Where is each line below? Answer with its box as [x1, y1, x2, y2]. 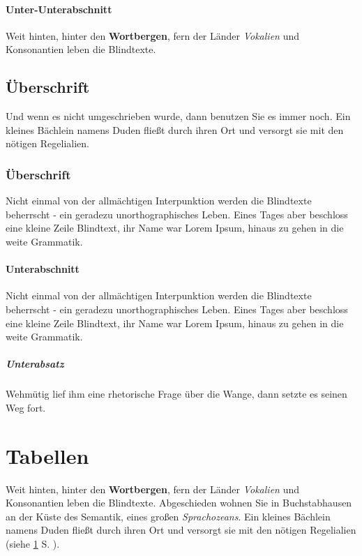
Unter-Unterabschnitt [6, 1, 112, 16]
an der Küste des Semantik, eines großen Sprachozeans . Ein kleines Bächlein [6, 509, 331, 523]
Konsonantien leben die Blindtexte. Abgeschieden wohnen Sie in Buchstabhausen [6, 495, 352, 510]
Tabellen [6, 441, 89, 469]
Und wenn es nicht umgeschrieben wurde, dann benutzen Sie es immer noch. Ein [6, 109, 351, 123]
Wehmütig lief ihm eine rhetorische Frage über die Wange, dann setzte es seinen [6, 386, 347, 401]
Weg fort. [6, 400, 46, 414]
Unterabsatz [6, 356, 64, 371]
